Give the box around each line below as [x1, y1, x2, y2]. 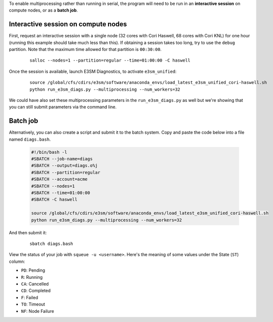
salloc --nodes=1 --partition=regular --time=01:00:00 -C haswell [30, 58, 191, 63]
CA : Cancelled [21, 281, 49, 287]
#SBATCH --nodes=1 [31, 183, 75, 189]
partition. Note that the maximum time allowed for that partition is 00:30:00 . [9, 47, 162, 52]
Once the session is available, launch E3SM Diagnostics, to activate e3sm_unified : [9, 68, 177, 74]
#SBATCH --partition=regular [31, 170, 101, 175]
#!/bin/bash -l [31, 149, 67, 155]
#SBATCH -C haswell [31, 197, 77, 202]
